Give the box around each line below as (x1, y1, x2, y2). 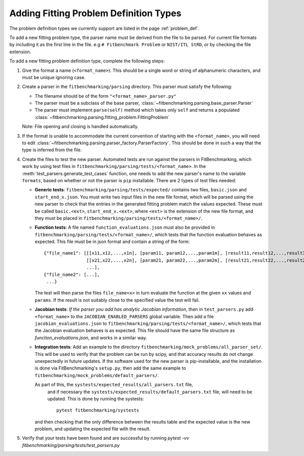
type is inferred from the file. (22, 147, 82, 153)
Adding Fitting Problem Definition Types (9, 8, 182, 19)
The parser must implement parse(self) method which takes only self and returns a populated (34, 107, 240, 113)
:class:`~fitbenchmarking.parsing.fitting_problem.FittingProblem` (34, 114, 170, 120)
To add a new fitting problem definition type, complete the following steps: (9, 58, 165, 64)
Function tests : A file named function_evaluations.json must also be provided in (34, 224, 215, 230)
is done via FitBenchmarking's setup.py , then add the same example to (34, 365, 186, 371)
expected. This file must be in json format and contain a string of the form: (34, 238, 190, 245)
